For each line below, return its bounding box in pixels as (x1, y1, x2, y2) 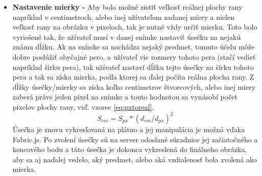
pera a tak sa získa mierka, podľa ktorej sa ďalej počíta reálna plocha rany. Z (12, 71, 254, 82)
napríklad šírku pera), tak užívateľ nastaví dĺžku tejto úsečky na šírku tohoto (12, 61, 254, 72)
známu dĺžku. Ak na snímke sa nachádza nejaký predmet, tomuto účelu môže (12, 41, 255, 52)
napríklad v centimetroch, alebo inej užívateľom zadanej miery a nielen (12, 11, 234, 22)
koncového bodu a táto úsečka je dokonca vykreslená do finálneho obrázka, (12, 144, 247, 155)
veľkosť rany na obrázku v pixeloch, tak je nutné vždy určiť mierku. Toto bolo (12, 21, 257, 32)
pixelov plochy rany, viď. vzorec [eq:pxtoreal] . (12, 101, 154, 112)
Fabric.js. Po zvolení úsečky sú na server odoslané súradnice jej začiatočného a (12, 134, 258, 144)
